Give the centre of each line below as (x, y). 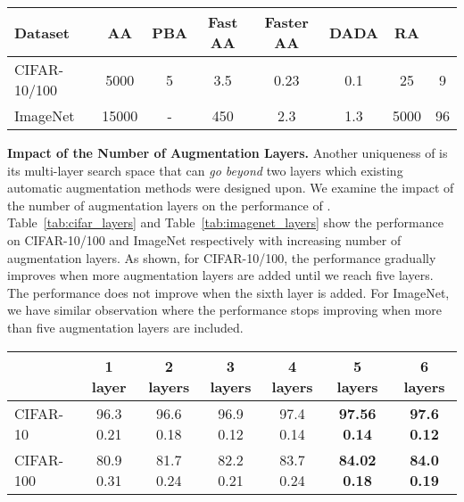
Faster (286, 22)
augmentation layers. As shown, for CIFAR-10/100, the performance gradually (222, 257)
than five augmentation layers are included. (125, 327)
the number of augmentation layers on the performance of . (169, 205)
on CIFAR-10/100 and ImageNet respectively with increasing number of (204, 239)
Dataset (42, 32)
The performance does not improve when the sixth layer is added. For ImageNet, (228, 292)
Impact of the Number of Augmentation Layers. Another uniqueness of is (228, 152)
